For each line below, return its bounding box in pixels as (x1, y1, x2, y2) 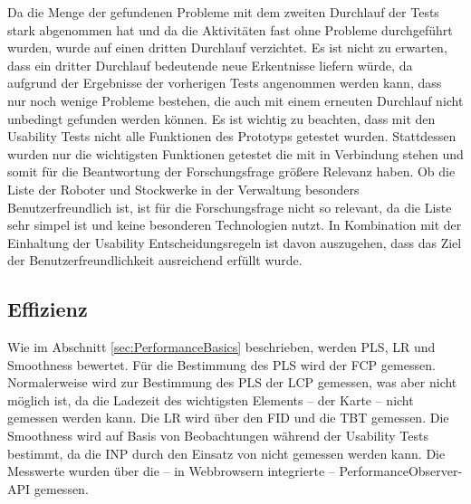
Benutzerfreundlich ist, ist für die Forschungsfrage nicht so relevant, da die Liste (7, 197, 452, 216)
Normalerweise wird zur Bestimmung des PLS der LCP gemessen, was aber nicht (7, 373, 457, 392)
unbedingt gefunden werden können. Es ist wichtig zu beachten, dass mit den (7, 109, 436, 128)
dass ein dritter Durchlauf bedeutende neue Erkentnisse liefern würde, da (7, 55, 413, 74)
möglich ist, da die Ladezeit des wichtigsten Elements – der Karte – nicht (7, 390, 414, 409)
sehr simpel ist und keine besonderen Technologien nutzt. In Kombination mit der (7, 215, 462, 234)
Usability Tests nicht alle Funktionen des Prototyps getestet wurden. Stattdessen (7, 127, 457, 146)
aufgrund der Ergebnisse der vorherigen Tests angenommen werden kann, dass (7, 73, 442, 92)
